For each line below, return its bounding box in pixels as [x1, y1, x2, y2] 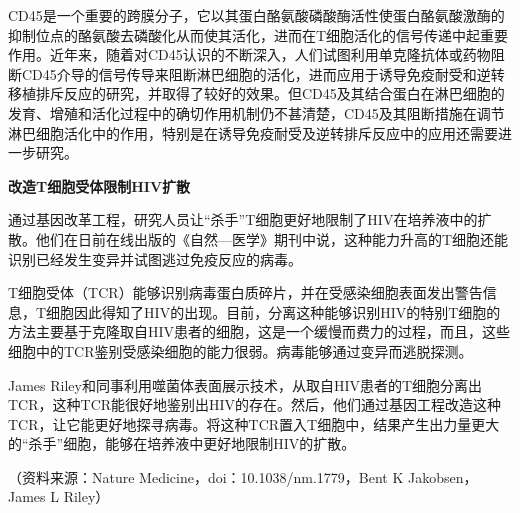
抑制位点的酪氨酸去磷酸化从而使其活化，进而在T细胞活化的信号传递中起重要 [8, 24, 509, 45]
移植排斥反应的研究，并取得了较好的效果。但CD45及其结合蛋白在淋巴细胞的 [8, 83, 505, 104]
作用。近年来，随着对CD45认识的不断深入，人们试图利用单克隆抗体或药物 [8, 44, 491, 65]
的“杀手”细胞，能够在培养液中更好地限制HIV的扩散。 [8, 433, 356, 454]
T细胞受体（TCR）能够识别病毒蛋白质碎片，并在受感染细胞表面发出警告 [8, 282, 483, 303]
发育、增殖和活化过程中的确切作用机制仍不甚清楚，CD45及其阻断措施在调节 [8, 102, 505, 123]
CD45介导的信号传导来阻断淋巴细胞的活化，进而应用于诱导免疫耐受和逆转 [21, 63, 505, 84]
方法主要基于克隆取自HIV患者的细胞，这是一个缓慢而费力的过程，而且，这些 [8, 321, 511, 342]
